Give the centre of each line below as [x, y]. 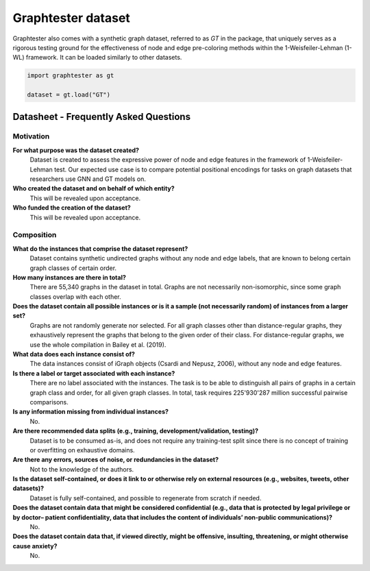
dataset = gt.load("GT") [69, 95]
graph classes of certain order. [73, 268]
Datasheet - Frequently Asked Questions [102, 117]
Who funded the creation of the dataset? [72, 208]
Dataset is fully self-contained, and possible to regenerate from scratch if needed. [146, 498]
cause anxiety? [35, 546]
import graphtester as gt [71, 76]
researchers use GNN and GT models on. [88, 179]
